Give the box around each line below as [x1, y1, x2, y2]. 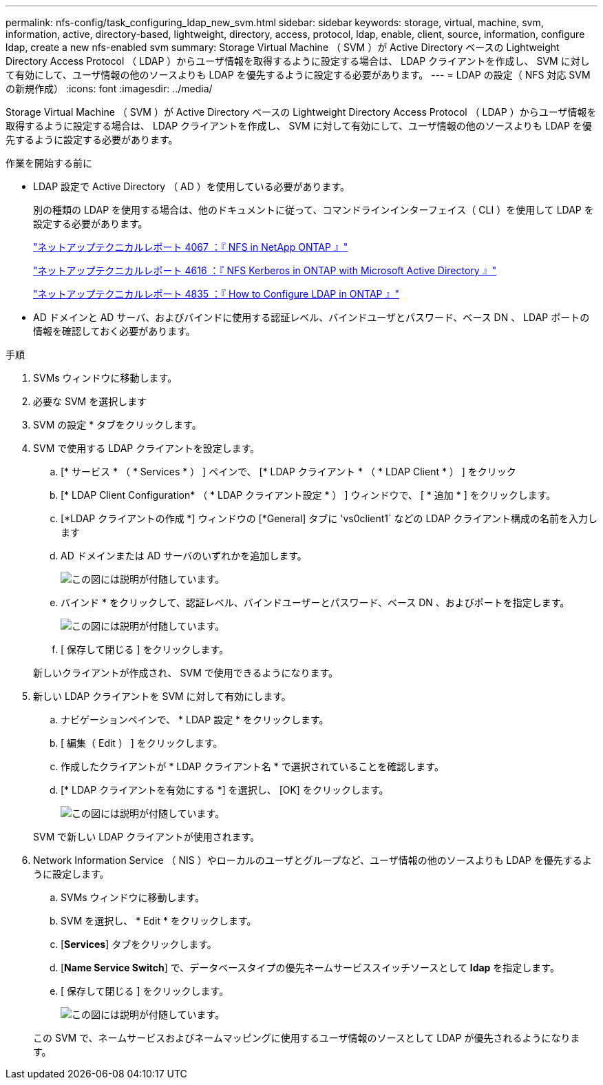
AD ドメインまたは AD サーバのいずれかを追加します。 [61, 550, 307, 561]
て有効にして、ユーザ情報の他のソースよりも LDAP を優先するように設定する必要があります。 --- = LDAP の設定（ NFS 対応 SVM [6, 69, 591, 81]
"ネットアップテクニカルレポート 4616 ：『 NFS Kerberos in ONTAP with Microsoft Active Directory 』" [33, 265, 497, 276]
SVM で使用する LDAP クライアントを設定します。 [33, 442, 260, 454]
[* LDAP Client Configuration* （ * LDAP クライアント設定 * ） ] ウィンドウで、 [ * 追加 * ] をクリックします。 [61, 489, 556, 501]
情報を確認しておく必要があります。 [33, 325, 195, 337]
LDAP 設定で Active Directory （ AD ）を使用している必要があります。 [33, 180, 350, 192]
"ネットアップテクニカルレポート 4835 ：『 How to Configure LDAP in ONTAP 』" [33, 288, 400, 300]
